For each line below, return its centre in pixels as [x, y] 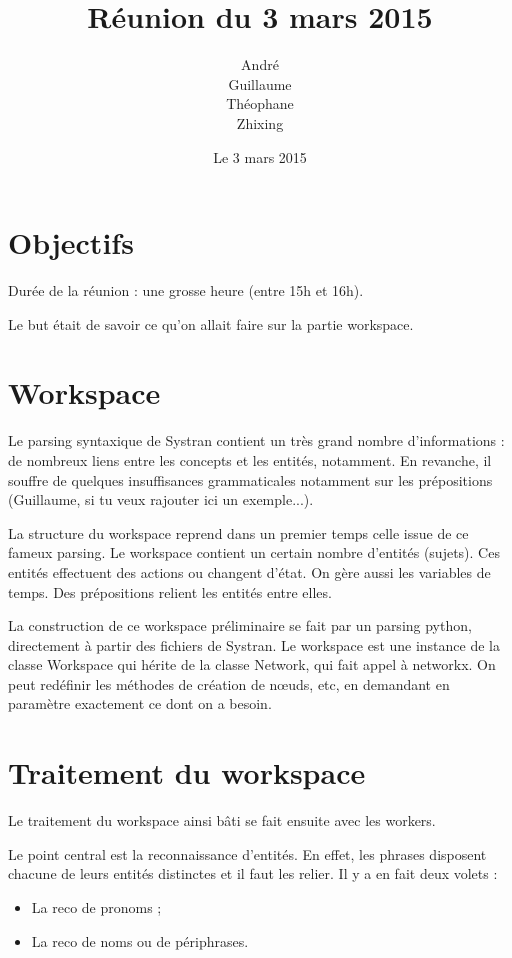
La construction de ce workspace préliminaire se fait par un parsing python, [240, 625]
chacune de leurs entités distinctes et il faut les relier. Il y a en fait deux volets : [253, 873]
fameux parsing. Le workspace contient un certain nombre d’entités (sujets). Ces [254, 552]
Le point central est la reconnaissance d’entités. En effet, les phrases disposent [247, 853]
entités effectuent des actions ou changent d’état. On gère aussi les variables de [249, 571]
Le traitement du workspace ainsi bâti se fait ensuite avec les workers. [222, 820]
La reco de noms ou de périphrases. [140, 940]
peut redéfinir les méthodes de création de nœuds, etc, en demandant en [229, 683]
